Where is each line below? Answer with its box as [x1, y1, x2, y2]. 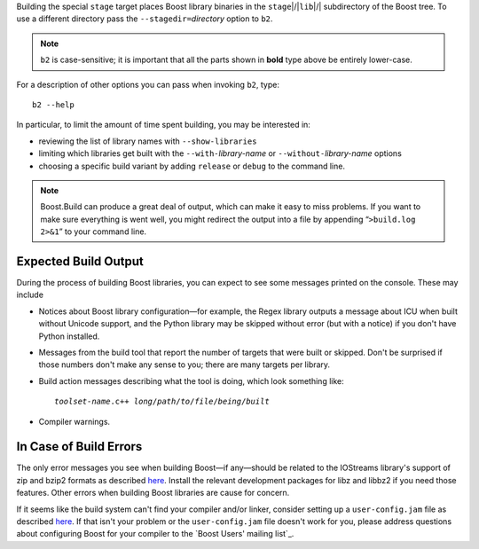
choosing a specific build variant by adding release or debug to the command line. [38, 161, 346, 171]
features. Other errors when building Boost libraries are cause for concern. [16, 488, 290, 498]
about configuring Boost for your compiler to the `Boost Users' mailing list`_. [16, 529, 294, 539]
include [16, 289, 44, 301]
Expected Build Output [16, 254, 144, 269]
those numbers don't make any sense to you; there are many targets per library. [38, 359, 331, 370]
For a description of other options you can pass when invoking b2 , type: [16, 79, 279, 90]
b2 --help [32, 99, 75, 110]
